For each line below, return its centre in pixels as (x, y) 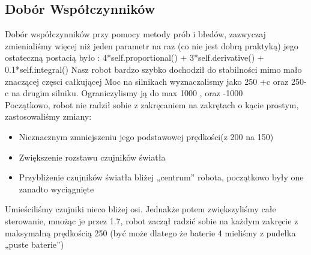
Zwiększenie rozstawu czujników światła (92, 157)
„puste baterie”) (35, 244)
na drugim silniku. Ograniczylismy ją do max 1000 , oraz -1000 (127, 93)
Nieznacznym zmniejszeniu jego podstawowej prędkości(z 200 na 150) (146, 136)
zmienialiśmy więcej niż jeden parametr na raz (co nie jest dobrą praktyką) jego (152, 45)
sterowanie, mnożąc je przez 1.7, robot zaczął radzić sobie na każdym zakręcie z (152, 220)
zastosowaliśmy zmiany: (48, 116)
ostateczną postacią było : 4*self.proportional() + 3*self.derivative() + (134, 57)
